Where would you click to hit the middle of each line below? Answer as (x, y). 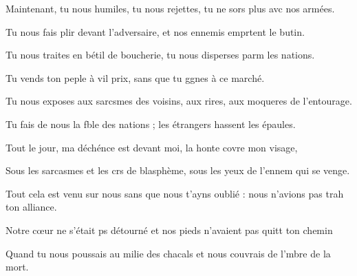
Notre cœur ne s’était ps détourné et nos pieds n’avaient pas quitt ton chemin (169, 230)
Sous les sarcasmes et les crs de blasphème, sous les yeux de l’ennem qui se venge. (178, 170)
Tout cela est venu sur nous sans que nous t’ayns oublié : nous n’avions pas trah (175, 193)
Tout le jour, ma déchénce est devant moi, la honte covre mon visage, (152, 147)
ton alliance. (31, 207)
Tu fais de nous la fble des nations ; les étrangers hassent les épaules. (151, 124)
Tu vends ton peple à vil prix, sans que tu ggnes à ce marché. (135, 77)
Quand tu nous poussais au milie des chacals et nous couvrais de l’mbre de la (168, 253)
